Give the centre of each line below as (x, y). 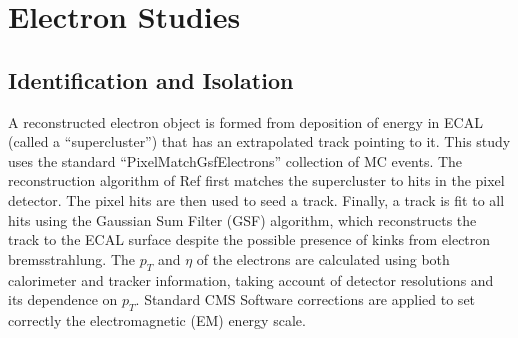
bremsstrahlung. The (72, 258)
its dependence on (63, 299)
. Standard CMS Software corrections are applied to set (305, 299)
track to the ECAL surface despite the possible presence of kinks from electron (249, 239)
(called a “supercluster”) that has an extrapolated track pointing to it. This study (259, 141)
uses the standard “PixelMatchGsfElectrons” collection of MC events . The (235, 160)
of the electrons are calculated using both (323, 258)
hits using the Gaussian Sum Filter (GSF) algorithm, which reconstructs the (242, 219)
